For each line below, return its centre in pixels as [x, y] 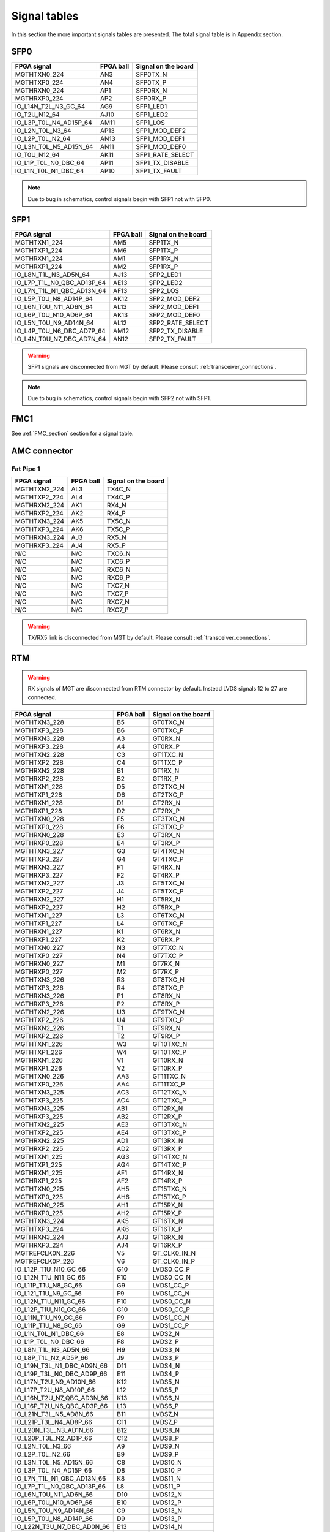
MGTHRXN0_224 [39, 91]
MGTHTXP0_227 [39, 955]
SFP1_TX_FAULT [159, 171]
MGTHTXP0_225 [39, 1197]
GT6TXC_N [168, 915]
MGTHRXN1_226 [39, 1060]
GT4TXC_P [168, 859]
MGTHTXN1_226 [39, 1044]
